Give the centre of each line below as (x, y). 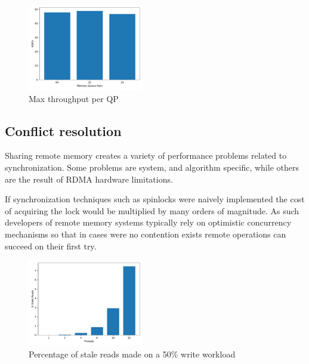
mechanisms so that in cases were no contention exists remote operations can (146, 234)
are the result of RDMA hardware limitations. (89, 179)
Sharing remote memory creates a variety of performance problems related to (146, 155)
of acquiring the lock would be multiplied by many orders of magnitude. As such (152, 210)
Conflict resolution (63, 130)
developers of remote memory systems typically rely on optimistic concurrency (148, 222)
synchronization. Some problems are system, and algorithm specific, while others (152, 167)
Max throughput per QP (74, 98)
